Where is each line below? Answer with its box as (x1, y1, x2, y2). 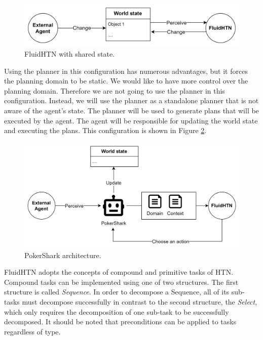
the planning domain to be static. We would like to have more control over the (4, 75, 248, 86)
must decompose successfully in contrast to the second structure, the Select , (22, 296, 257, 307)
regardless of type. (4, 326, 61, 336)
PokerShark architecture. (24, 249, 101, 260)
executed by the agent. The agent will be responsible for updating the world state (4, 115, 258, 125)
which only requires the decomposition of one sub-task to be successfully (4, 306, 229, 317)
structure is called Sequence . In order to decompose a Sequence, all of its (4, 286, 230, 297)
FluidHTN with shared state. (24, 49, 115, 59)
